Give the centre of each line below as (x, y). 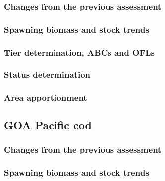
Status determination (47, 75)
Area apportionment (46, 97)
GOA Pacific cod (48, 125)
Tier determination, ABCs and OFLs (80, 52)
